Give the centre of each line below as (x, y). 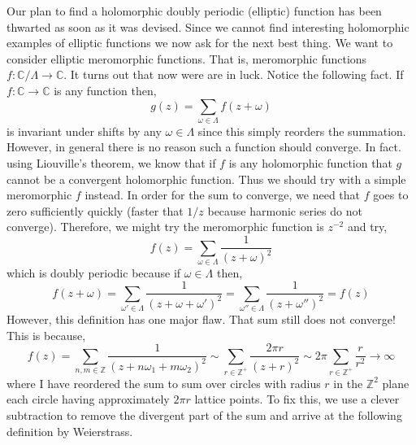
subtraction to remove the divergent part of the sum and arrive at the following (204, 414)
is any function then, (105, 90)
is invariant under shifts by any (84, 131)
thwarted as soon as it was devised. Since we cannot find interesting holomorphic (208, 26)
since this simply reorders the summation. (302, 131)
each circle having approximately (88, 399)
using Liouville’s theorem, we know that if (111, 163)
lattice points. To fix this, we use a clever (297, 399)
